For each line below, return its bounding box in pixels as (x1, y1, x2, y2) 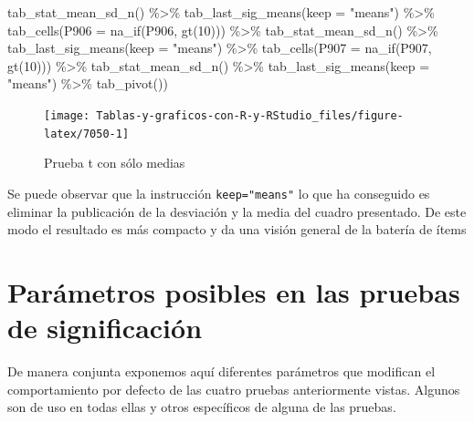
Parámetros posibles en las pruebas (7, 273, 460, 310)
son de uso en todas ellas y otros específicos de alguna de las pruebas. (7, 397, 396, 417)
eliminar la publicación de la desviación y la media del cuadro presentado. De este (7, 201, 467, 221)
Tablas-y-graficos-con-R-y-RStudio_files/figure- (96, 108, 404, 122)
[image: (44, 108, 90, 122)
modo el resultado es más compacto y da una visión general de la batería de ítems (7, 220, 467, 239)
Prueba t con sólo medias (44, 153, 185, 172)
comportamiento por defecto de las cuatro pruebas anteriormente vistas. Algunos (7, 379, 460, 398)
